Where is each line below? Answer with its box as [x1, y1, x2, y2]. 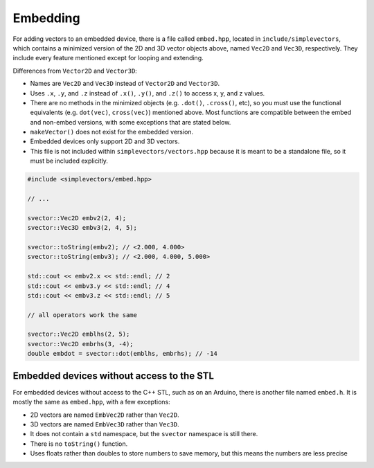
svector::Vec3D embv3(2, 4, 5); [27, 224, 138, 232]
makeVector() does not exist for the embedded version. [30, 128, 194, 136]
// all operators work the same [27, 311, 138, 318]
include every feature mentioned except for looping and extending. [12, 54, 204, 62]
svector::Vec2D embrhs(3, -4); [27, 340, 134, 348]
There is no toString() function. [30, 440, 128, 448]
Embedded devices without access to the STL [12, 370, 215, 381]
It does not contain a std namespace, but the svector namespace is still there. [30, 430, 258, 438]
